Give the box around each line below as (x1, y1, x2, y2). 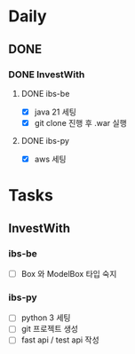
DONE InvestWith (8, 68, 85, 81)
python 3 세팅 (20, 312, 71, 323)
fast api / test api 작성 (20, 334, 99, 345)
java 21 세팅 (34, 106, 77, 117)
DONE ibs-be (20, 88, 70, 98)
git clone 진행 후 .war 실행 (34, 117, 128, 128)
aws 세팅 (34, 153, 67, 164)
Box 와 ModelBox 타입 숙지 (20, 268, 117, 279)
